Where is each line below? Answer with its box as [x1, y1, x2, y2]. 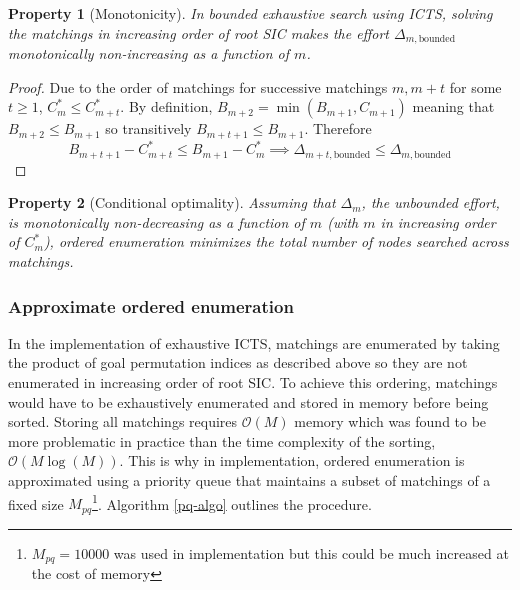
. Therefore [304, 118, 372, 139]
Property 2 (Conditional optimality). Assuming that [8, 192, 336, 213]
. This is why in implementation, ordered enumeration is [119, 450, 465, 471]
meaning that [412, 96, 495, 117]
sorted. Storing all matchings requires [8, 411, 238, 432]
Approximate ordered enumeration [8, 293, 294, 318]
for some [449, 76, 502, 97]
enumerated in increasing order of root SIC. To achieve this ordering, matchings [8, 372, 498, 393]
